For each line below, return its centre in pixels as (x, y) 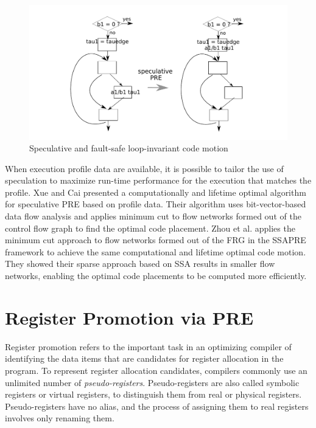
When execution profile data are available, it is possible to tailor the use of (144, 168)
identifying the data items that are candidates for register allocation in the (144, 358)
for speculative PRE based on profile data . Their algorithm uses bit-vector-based (156, 204)
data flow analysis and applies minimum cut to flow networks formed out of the (153, 216)
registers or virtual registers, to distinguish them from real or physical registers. (153, 394)
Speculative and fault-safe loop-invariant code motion (129, 148)
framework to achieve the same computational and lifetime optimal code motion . (156, 251)
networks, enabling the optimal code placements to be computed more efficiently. (156, 276)
